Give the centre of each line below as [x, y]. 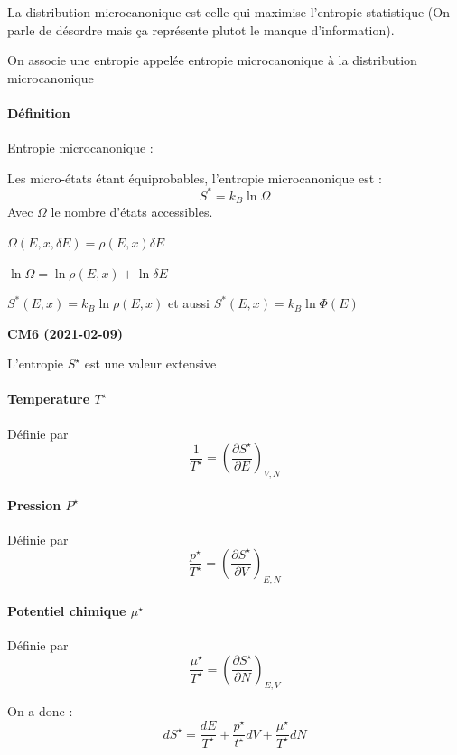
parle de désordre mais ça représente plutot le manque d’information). [201, 29]
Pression [34, 504]
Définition [39, 112]
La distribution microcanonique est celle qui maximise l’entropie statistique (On [228, 12]
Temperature [49, 399]
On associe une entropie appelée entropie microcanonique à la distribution [212, 60]
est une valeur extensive [150, 364]
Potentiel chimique [67, 610]
